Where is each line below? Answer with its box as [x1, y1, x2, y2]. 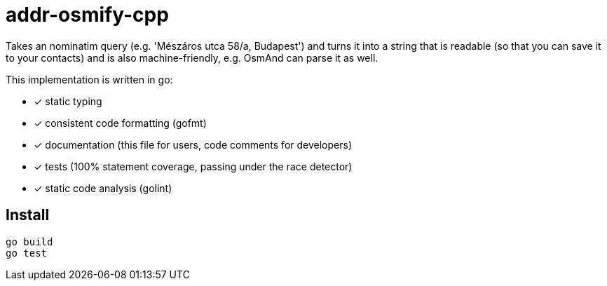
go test [6, 247, 48, 259]
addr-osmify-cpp [6, 3, 169, 27]
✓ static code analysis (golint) [34, 182, 172, 194]
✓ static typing [34, 95, 102, 107]
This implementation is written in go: [6, 73, 173, 86]
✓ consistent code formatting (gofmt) [34, 116, 207, 129]
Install [6, 206, 50, 224]
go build [6, 236, 53, 247]
